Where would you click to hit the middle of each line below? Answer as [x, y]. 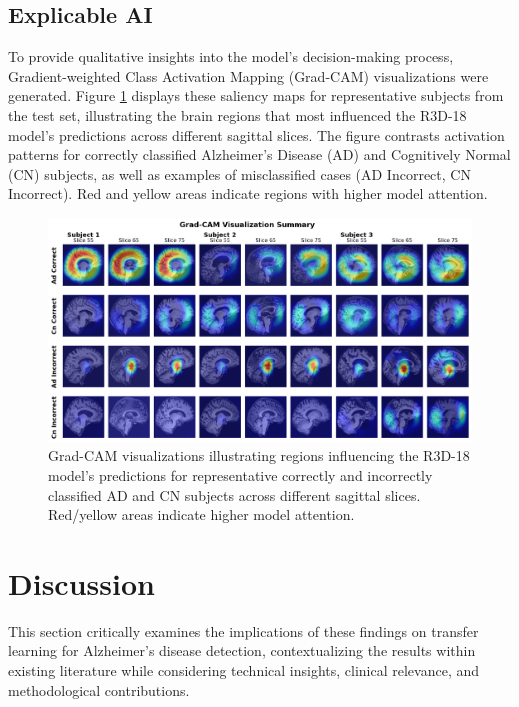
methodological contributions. [99, 689]
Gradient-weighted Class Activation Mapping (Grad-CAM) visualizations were [248, 75]
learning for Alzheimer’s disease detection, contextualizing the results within [242, 650]
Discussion [81, 582]
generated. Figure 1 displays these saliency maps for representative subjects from [256, 95]
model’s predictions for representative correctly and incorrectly [240, 474]
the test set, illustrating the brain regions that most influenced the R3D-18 [237, 114]
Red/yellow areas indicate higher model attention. [201, 514]
